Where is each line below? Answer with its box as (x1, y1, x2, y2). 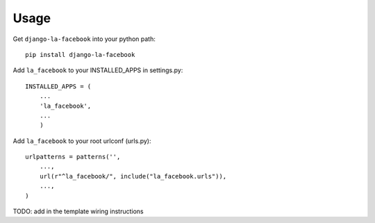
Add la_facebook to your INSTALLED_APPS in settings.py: (12, 66, 183, 74)
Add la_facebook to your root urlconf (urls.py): (12, 136, 151, 145)
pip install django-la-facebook (25, 51, 135, 58)
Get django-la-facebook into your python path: (12, 35, 156, 43)
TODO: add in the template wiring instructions (12, 207, 144, 215)
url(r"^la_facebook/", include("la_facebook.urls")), (39, 172, 227, 180)
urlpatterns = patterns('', (25, 153, 121, 161)
